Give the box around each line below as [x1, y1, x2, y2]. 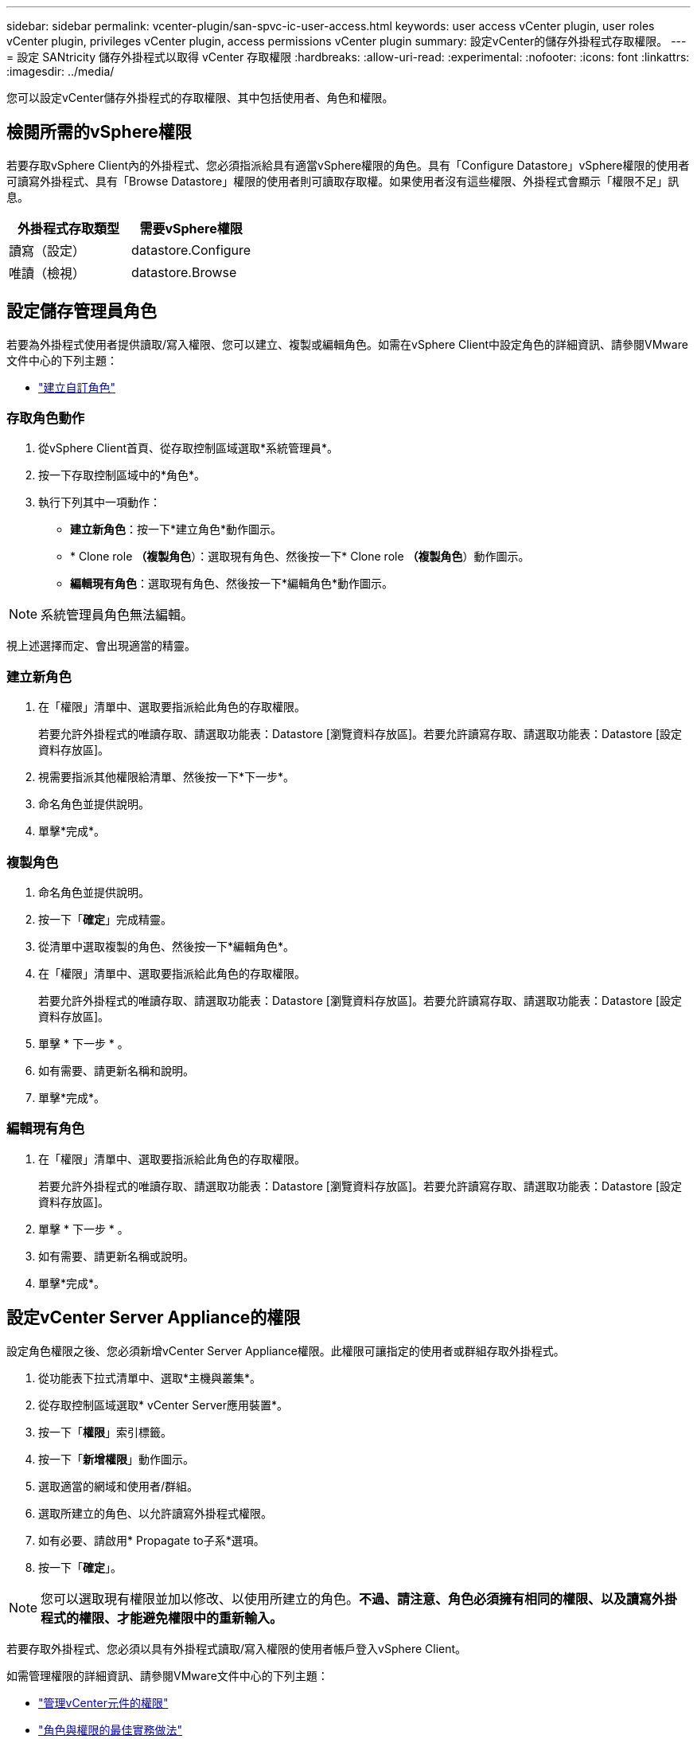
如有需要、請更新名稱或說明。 [38, 1249, 194, 1263]
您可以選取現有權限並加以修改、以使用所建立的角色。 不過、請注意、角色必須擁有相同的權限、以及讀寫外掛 [41, 1590, 678, 1607]
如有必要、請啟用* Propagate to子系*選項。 [38, 1533, 265, 1547]
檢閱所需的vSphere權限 [6, 122, 192, 143]
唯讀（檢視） [9, 264, 86, 281]
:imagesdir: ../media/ [6, 64, 115, 78]
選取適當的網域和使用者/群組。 [38, 1479, 199, 1493]
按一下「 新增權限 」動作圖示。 [38, 1452, 194, 1466]
